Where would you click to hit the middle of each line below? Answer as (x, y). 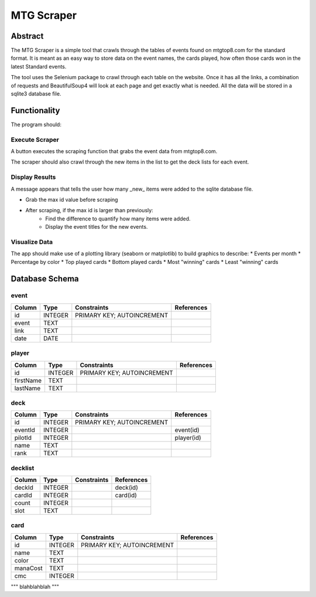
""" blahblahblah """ (35, 586)
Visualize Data (32, 242)
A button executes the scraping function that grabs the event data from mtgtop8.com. (114, 151)
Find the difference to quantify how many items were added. (118, 218)
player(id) (188, 438)
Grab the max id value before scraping (72, 199)
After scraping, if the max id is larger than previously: (89, 211)
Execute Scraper (35, 140)
